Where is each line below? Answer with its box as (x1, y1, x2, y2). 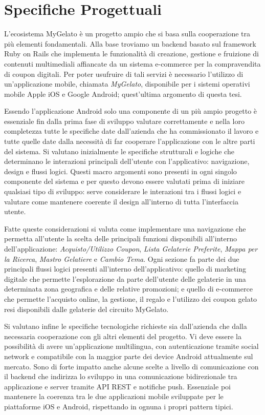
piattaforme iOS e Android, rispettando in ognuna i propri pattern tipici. (4, 401, 233, 411)
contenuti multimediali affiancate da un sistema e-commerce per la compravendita (4, 58, 261, 69)
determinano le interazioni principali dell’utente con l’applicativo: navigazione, (4, 156, 250, 167)
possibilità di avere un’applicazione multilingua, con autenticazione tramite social (4, 341, 259, 351)
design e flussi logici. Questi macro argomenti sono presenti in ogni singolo (4, 165, 237, 176)
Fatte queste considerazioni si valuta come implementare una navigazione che (4, 223, 246, 234)
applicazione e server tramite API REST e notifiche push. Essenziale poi (4, 381, 231, 391)
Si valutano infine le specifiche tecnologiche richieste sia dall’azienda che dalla (4, 321, 247, 331)
